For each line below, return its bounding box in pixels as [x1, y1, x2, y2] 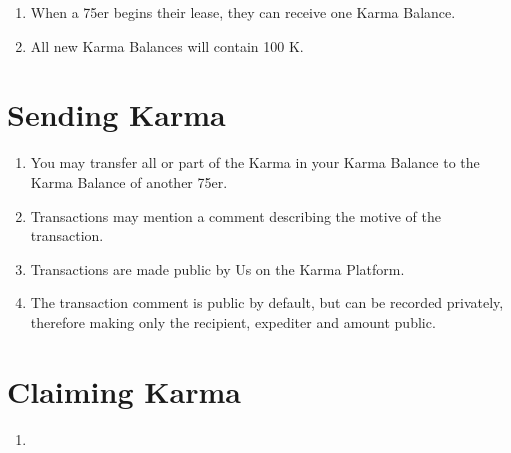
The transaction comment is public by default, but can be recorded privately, [30, 292, 504, 313]
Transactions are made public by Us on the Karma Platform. [30, 258, 405, 279]
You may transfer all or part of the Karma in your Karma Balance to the [30, 152, 480, 173]
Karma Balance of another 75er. [30, 171, 228, 192]
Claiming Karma [7, 370, 241, 411]
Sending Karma [7, 94, 226, 135]
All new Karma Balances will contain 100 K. [30, 35, 304, 56]
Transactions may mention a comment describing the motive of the [30, 205, 441, 226]
